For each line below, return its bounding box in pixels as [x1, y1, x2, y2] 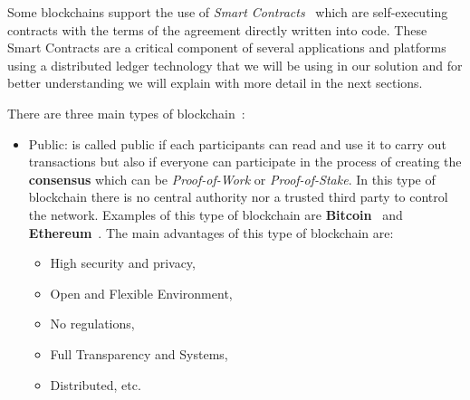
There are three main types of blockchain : [7, 103, 245, 122]
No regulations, [50, 314, 135, 333]
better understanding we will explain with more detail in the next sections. [7, 73, 423, 92]
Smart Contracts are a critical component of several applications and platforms [7, 38, 446, 57]
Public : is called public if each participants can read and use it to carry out [28, 134, 446, 153]
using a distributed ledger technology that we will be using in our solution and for [7, 55, 463, 74]
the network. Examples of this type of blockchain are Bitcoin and [28, 205, 403, 224]
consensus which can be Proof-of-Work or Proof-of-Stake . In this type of [28, 169, 436, 188]
